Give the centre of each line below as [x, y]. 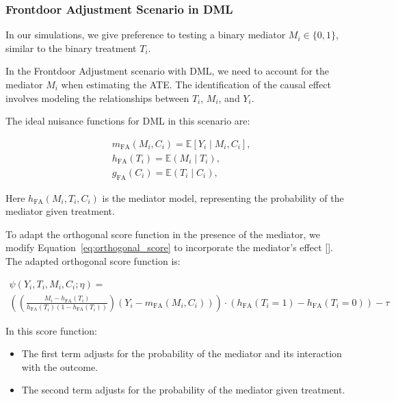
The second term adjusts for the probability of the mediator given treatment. [183, 390]
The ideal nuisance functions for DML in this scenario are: [128, 121]
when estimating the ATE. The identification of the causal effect [196, 84]
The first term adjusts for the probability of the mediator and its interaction [182, 353]
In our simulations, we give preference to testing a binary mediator [146, 35]
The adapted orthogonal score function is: [93, 261]
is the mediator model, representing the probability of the [223, 197]
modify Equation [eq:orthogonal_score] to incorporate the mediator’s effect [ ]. [169, 247]
